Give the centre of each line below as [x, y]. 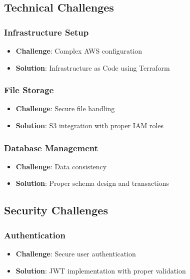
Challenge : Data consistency [61, 166]
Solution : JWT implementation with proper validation [101, 270]
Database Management [51, 148]
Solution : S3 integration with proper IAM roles [90, 125]
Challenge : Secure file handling [65, 108]
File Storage [29, 90]
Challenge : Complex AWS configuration [79, 51]
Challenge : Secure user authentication [76, 253]
